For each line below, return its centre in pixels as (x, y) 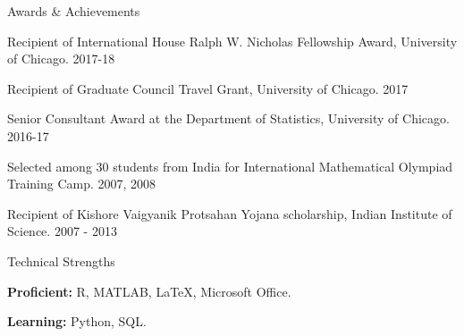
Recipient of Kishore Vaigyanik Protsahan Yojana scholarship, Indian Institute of (230, 213)
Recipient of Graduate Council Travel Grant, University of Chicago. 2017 (208, 88)
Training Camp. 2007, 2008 (82, 184)
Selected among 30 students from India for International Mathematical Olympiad (230, 166)
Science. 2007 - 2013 (62, 231)
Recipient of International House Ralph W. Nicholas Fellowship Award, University (232, 41)
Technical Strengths (61, 260)
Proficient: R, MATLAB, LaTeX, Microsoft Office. (149, 291)
